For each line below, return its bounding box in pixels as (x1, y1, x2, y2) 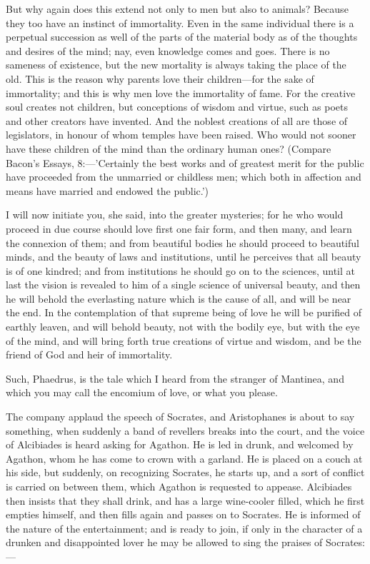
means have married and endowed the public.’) (6, 183, 209, 198)
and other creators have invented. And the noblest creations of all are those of (6, 113, 348, 128)
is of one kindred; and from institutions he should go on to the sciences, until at (6, 263, 356, 278)
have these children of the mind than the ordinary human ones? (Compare (6, 141, 331, 156)
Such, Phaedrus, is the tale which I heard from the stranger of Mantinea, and (6, 371, 344, 386)
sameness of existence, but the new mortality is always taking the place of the (6, 57, 346, 72)
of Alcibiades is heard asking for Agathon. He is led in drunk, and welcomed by (6, 437, 354, 452)
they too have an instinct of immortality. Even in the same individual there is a (6, 15, 354, 30)
